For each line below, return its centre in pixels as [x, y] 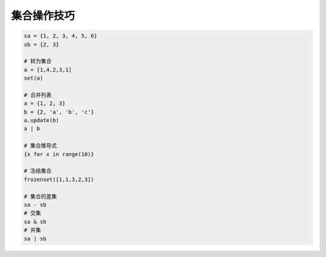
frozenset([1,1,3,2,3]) [59, 179]
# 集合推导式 [40, 146]
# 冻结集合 [38, 171]
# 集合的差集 [40, 196]
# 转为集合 [38, 61]
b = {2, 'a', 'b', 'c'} [59, 112]
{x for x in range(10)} [59, 154]
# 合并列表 [38, 95]
